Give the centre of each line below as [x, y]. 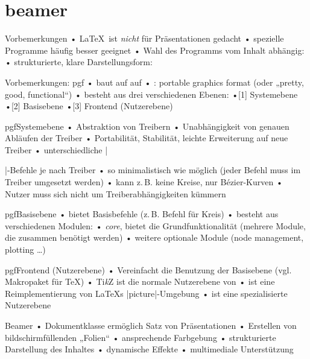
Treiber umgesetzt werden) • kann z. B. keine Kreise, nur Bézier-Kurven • [144, 182]
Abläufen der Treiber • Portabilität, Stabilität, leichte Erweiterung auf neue [147, 138]
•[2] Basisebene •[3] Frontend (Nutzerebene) [89, 106]
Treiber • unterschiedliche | [56, 149]
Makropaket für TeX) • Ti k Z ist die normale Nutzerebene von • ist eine [140, 281]
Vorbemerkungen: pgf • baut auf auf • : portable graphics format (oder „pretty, [154, 82]
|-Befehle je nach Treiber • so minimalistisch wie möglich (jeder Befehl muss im [153, 170]
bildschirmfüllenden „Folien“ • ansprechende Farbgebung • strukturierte [141, 337]
